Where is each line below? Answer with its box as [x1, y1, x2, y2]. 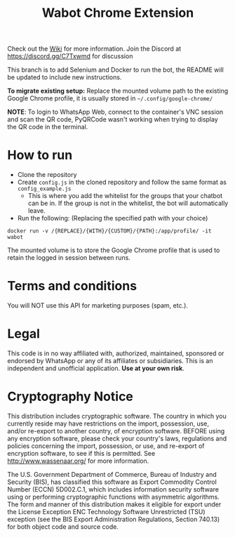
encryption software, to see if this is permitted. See [7, 449, 156, 457]
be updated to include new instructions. [7, 73, 122, 81]
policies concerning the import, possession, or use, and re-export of [7, 441, 205, 450]
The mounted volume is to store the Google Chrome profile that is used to [7, 246, 220, 254]
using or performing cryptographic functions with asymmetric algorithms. [7, 492, 220, 501]
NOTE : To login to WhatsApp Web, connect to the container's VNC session [7, 107, 224, 117]
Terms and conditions [7, 278, 137, 294]
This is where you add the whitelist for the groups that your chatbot [27, 192, 223, 200]
